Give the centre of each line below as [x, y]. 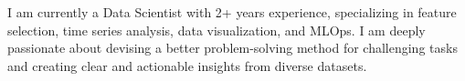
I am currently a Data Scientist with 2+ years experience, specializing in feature [232, 12]
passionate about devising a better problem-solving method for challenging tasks [232, 48]
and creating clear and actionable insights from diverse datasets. [187, 65]
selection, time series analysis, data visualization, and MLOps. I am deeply [217, 30]
